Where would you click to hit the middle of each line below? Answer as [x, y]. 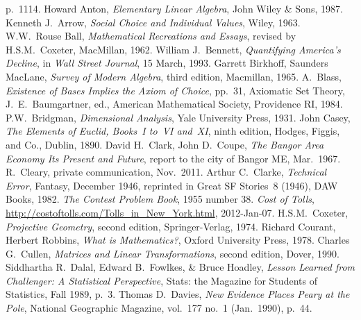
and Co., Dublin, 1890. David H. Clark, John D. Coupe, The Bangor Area [165, 144]
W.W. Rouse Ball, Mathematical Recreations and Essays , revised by [151, 36]
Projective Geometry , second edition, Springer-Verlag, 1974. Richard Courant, [171, 226]
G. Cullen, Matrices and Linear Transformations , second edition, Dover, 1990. [173, 253]
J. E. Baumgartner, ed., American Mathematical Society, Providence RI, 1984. [174, 104]
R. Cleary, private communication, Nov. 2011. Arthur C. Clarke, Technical [166, 172]
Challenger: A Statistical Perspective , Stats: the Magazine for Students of [161, 280]
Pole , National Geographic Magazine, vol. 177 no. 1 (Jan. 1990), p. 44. [159, 308]
